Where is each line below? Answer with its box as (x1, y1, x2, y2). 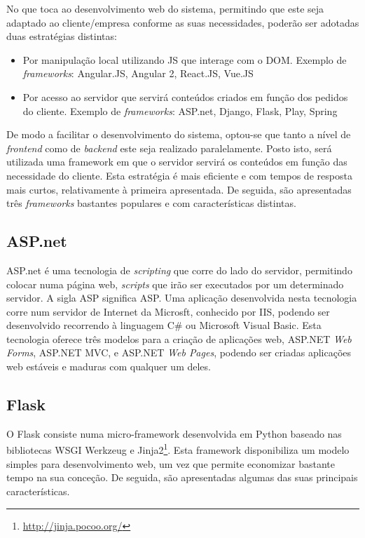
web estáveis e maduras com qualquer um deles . (6, 359, 212, 374)
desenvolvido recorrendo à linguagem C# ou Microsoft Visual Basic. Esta (6, 318, 322, 332)
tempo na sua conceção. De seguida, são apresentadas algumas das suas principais (6, 470, 358, 485)
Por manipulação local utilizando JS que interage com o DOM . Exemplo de (22, 52, 347, 67)
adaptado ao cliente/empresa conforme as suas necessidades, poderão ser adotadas (6, 15, 359, 29)
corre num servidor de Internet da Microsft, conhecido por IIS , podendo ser (6, 304, 330, 318)
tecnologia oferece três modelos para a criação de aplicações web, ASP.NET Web (6, 331, 352, 346)
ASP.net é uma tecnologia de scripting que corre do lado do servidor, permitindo (6, 262, 352, 277)
